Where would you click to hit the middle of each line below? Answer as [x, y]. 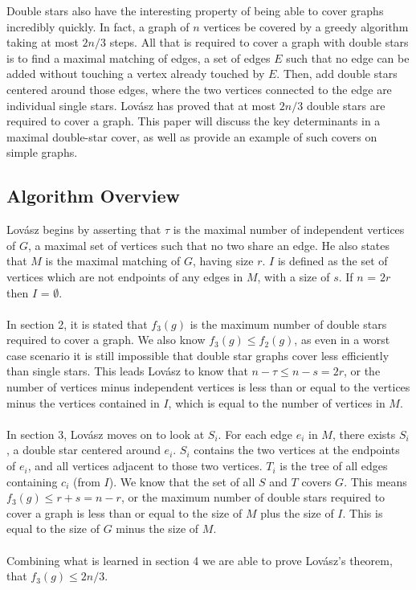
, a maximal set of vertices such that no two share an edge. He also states [209, 245]
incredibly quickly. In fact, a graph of [98, 26]
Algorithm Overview [93, 196]
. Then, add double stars [337, 74]
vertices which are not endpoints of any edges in [125, 276]
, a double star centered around [84, 450]
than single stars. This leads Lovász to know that [127, 371]
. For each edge [255, 434]
